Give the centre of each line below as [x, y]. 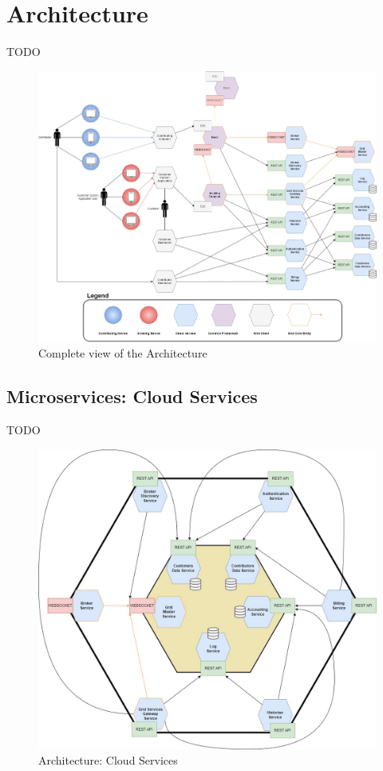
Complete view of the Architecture [123, 353]
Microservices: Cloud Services [132, 396]
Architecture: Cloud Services [108, 760]
